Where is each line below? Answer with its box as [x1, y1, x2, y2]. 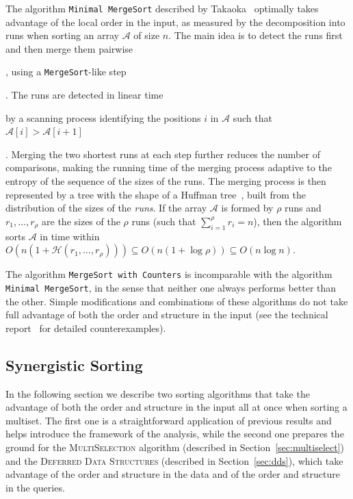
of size [133, 28, 160, 42]
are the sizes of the [42, 214, 120, 228]
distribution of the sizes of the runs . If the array [5, 201, 207, 215]
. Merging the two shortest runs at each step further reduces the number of [5, 146, 320, 161]
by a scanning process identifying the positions [5, 110, 201, 125]
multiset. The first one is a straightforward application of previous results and [5, 413, 332, 427]
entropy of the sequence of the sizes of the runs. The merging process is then [5, 174, 326, 188]
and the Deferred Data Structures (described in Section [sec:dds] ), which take [5, 453, 343, 468]
